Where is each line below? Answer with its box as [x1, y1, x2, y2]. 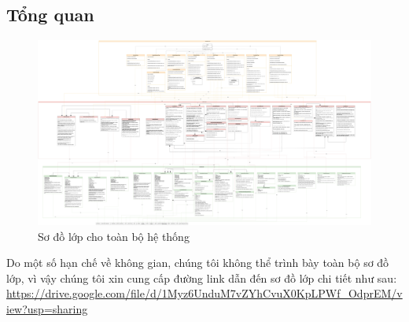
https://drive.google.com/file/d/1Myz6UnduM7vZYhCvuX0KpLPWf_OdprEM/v [6, 285, 403, 302]
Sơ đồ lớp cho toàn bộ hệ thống [38, 228, 190, 244]
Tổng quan [6, 2, 94, 27]
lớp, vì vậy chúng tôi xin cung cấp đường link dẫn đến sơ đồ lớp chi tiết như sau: [6, 269, 397, 286]
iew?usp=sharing [6, 300, 88, 316]
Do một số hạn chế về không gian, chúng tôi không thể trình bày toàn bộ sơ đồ [6, 254, 389, 271]
